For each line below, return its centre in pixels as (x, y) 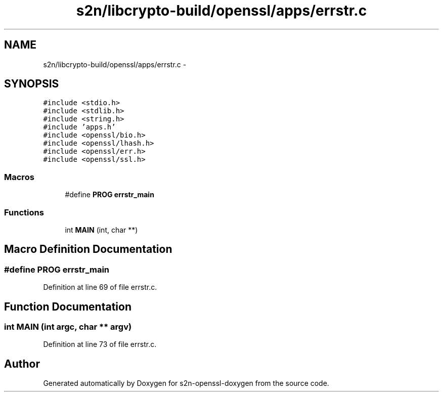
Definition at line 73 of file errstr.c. (100, 344)
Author (22, 364)
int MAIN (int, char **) (101, 230)
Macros (19, 177)
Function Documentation (68, 306)
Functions (24, 212)
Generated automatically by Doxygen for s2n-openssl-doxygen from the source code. (186, 383)
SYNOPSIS (32, 84)
